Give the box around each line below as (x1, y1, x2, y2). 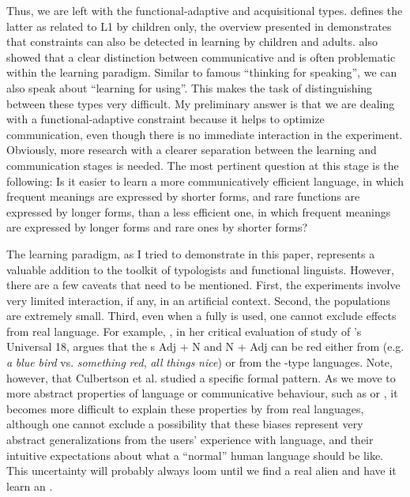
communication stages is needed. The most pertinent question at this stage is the (6, 156, 399, 173)
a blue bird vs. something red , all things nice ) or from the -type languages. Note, (6, 354, 393, 371)
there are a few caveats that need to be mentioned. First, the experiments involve (6, 277, 401, 293)
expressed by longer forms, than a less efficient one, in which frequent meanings (6, 203, 391, 220)
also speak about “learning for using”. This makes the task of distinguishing (6, 79, 373, 96)
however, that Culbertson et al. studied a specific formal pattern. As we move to (6, 369, 396, 386)
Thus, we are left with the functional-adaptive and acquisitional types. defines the (6, 2, 403, 18)
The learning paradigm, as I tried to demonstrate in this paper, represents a (6, 245, 375, 262)
